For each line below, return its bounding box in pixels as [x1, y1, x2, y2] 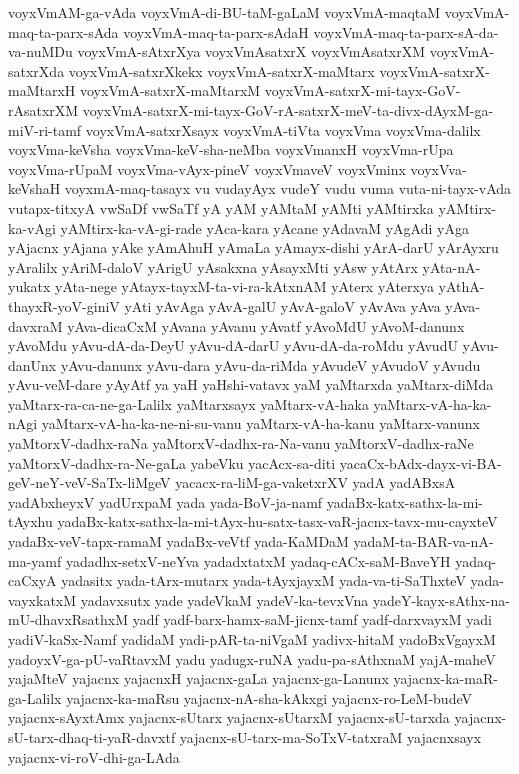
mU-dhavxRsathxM [8, 609, 129, 630]
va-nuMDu [8, 41, 73, 62]
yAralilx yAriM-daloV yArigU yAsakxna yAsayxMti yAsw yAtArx [8, 256, 418, 277]
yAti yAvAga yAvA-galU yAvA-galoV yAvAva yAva [124, 295, 441, 316]
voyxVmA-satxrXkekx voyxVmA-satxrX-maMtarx [68, 60, 375, 81]
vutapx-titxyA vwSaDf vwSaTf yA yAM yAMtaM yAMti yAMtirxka [8, 197, 434, 218]
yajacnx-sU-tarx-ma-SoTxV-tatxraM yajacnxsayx [179, 726, 482, 747]
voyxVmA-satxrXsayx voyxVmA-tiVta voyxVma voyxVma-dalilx [85, 119, 481, 140]
